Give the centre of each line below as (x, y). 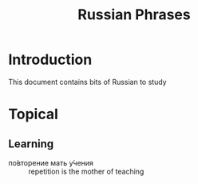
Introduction (50, 60)
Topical (33, 114)
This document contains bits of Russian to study (87, 82)
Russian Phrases (134, 15)
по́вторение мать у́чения (51, 162)
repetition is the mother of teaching (86, 171)
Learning (31, 144)
